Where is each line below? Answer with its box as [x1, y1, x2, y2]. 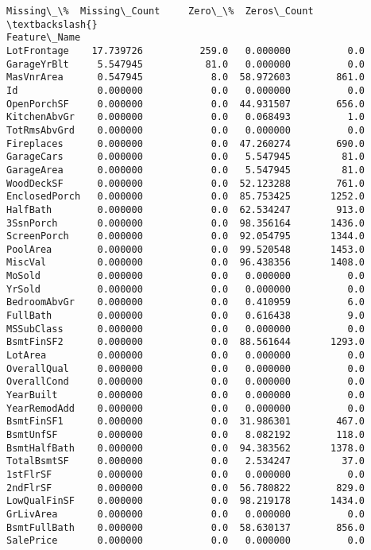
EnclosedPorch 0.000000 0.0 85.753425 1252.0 [6, 191, 365, 203]
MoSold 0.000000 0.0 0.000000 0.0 [6, 270, 365, 282]
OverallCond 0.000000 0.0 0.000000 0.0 [6, 376, 365, 388]
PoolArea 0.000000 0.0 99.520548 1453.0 [6, 243, 365, 255]
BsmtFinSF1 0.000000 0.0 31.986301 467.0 [6, 416, 365, 428]
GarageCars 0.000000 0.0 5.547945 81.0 [6, 151, 365, 163]
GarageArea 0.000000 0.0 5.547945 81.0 [6, 164, 365, 176]
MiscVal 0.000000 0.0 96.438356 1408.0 [6, 257, 365, 269]
